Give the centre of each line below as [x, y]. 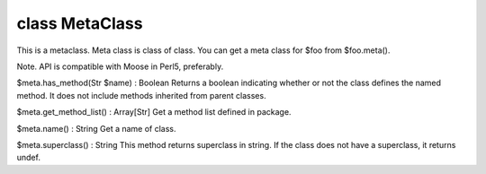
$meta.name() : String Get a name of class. [96, 128]
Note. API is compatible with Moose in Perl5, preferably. [120, 66]
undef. [28, 158]
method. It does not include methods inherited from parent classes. [141, 95]
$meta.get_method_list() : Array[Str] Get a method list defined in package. [154, 112]
